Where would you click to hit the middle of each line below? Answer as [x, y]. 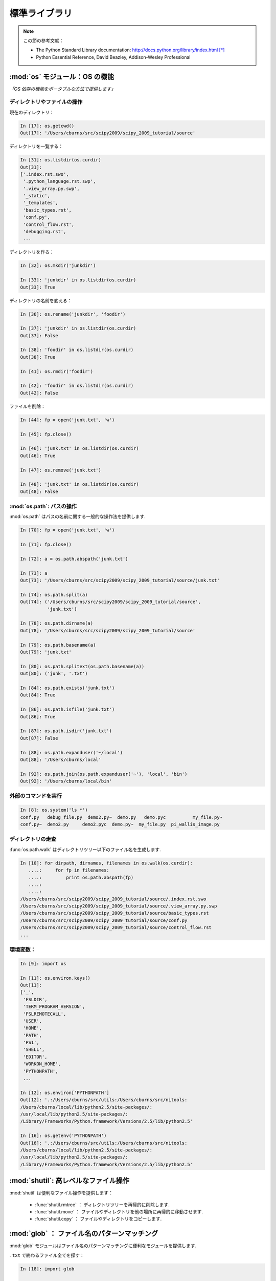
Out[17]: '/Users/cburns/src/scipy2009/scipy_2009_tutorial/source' [108, 133]
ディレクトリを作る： [32, 252]
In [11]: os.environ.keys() [55, 978]
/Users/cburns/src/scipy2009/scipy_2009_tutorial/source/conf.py [104, 920]
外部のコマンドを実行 [36, 796]
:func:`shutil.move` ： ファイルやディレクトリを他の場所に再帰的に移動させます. [119, 1211]
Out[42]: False [39, 393]
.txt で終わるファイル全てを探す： [47, 1255]
